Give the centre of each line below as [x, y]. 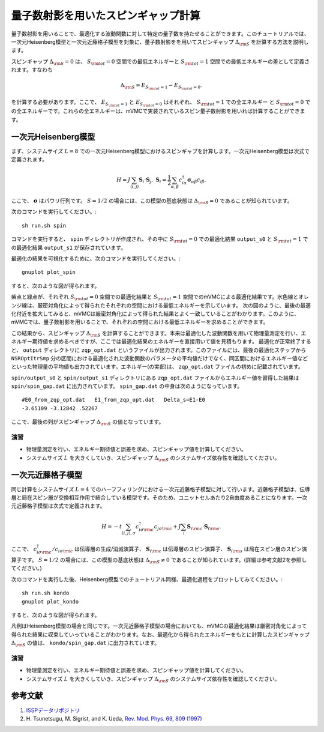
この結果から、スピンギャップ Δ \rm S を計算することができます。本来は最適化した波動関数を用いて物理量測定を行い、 [156, 334]
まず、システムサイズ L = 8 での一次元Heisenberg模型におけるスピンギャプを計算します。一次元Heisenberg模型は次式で [160, 151]
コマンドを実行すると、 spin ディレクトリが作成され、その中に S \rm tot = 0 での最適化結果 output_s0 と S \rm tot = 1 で [160, 240]
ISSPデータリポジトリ [53, 710]
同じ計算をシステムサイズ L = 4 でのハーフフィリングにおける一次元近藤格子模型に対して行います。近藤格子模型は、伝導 [160, 489]
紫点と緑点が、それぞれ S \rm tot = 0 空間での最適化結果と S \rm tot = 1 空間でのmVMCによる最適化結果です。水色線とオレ [160, 297]
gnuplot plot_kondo [50, 601]
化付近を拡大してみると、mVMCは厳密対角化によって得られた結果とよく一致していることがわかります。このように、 [155, 313]
